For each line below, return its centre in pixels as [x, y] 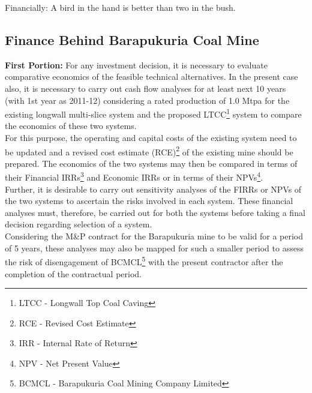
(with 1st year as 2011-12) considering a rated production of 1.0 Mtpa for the [147, 100]
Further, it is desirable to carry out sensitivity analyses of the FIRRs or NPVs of [153, 189]
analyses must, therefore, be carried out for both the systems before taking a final [155, 212]
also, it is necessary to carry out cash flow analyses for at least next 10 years [145, 88]
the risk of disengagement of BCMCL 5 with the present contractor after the [144, 261]
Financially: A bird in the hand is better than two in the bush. [120, 7]
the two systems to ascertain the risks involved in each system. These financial [149, 201]
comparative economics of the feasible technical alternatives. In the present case [151, 76]
